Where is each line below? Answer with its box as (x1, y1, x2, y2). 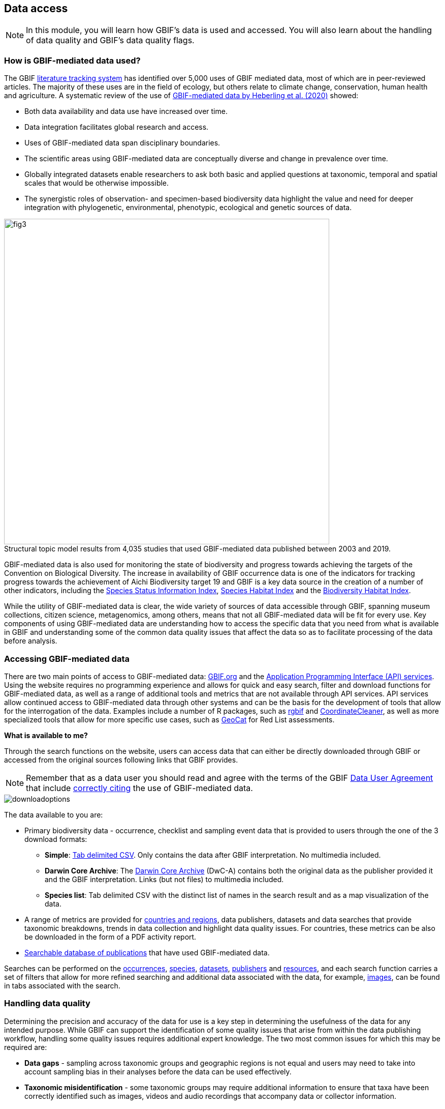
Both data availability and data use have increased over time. (24, 107, 228, 116)
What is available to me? (4, 731, 88, 740)
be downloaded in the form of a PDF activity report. (24, 932, 197, 941)
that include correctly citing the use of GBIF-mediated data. (26, 782, 253, 793)
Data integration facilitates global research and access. (24, 123, 209, 132)
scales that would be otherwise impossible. (24, 179, 169, 188)
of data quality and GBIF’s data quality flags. (26, 35, 195, 46)
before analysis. (4, 636, 57, 646)
